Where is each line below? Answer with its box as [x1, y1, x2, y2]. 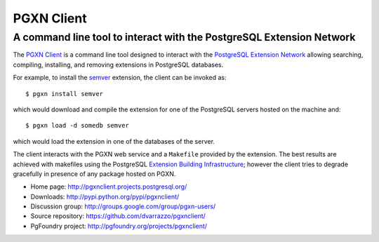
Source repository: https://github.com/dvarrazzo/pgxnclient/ [30, 212, 206, 220]
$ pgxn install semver [25, 90, 104, 98]
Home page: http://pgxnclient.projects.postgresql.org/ [30, 182, 187, 191]
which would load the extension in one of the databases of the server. [13, 137, 215, 145]
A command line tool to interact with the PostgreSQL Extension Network [13, 31, 356, 43]
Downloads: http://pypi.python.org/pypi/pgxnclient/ [30, 192, 180, 201]
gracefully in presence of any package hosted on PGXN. [13, 169, 176, 178]
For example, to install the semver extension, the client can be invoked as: [13, 74, 227, 82]
